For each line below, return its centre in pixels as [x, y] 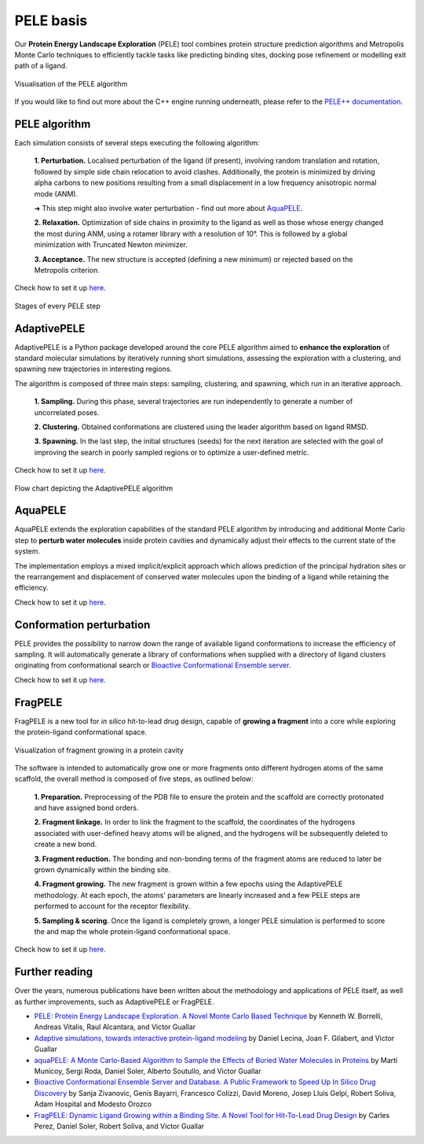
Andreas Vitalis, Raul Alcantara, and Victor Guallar [115, 1027]
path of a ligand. [41, 66]
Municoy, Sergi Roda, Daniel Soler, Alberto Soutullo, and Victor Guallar [148, 1071]
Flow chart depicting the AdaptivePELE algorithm [93, 488]
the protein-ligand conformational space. [81, 732]
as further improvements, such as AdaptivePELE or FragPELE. [114, 1002]
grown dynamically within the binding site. [102, 870]
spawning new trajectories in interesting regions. [93, 369]
